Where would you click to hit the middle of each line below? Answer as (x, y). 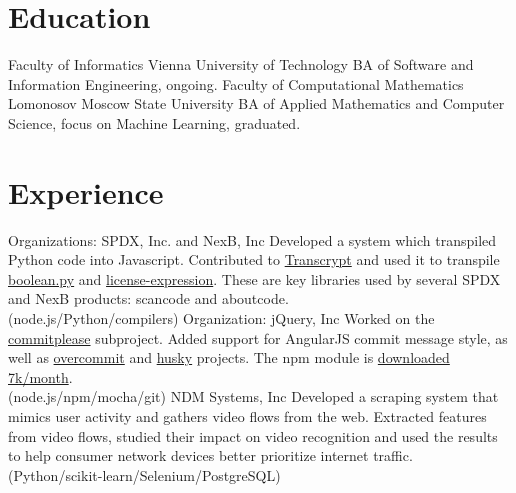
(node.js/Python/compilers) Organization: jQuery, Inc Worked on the (221, 318)
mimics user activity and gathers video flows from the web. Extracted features (247, 415)
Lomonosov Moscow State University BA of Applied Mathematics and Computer (256, 103)
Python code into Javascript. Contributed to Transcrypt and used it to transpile (254, 259)
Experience (86, 191)
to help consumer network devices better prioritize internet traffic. (210, 455)
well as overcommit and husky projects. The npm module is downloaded (229, 357)
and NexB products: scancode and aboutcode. (148, 298)
